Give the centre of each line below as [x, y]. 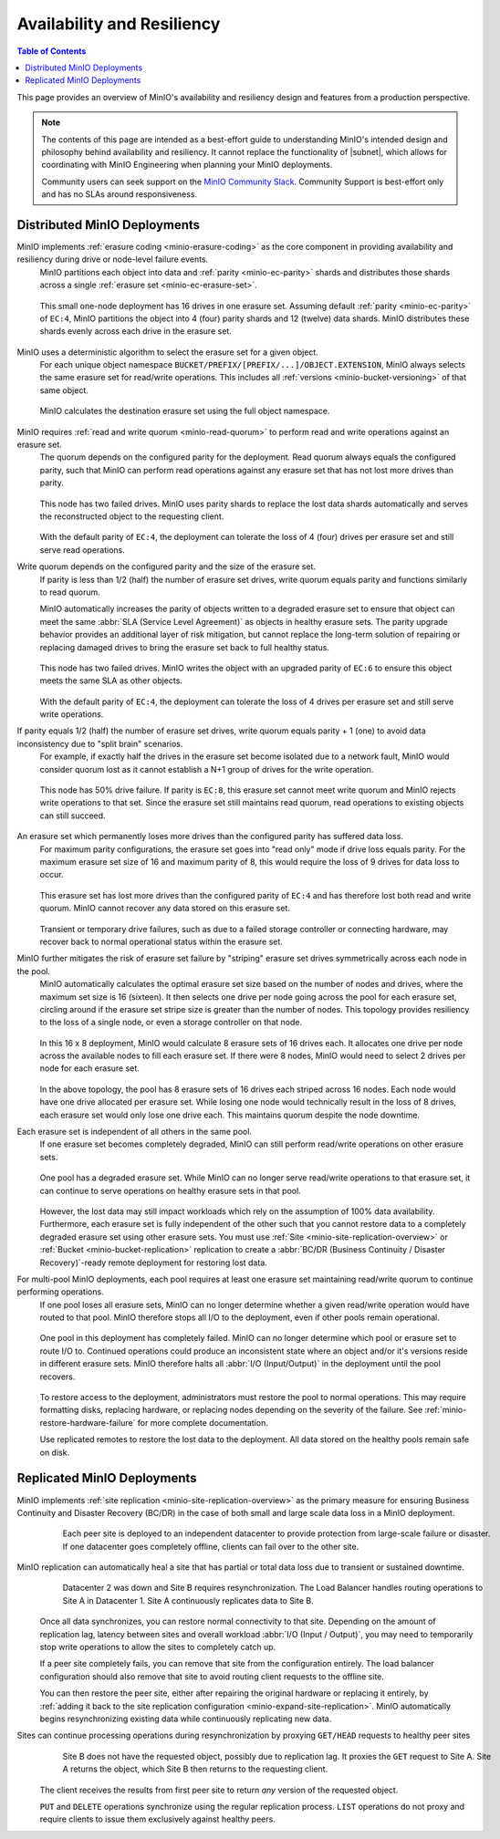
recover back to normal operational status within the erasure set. [161, 941]
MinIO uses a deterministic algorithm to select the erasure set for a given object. [167, 352]
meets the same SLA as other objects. [111, 681]
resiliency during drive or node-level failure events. [113, 259]
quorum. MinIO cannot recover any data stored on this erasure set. [165, 909]
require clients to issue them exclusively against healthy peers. [157, 1819]
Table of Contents [52, 51]
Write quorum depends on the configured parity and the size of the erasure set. [167, 566]
